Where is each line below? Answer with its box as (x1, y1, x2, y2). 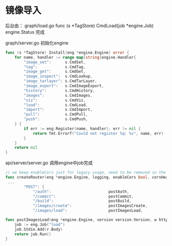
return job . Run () (14, 231, 52, 237)
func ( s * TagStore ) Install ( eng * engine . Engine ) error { (5, 50, 130, 55)
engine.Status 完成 (5, 29, 45, 35)
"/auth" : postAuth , (32, 189, 130, 194)
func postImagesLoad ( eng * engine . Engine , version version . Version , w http (5, 217, 168, 222)
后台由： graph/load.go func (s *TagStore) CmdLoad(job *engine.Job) (5, 23, 154, 29)
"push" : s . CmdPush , (24, 117, 88, 122)
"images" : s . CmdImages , (24, 93, 93, 98)
